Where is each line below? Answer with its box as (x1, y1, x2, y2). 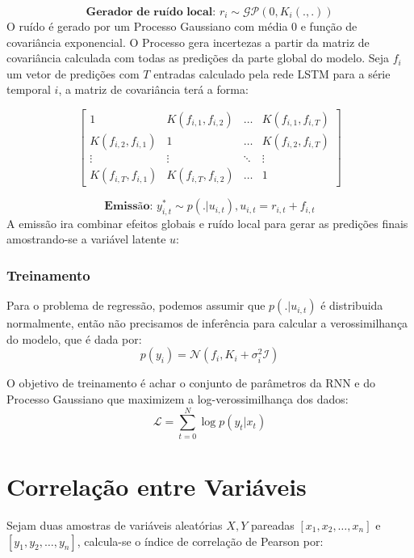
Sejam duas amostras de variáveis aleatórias (6, 516, 223, 533)
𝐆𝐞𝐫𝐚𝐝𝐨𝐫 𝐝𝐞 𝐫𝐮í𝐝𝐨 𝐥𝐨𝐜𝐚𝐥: (86, 6, 216, 18)
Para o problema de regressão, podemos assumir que (6, 297, 266, 314)
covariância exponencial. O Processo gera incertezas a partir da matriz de (6, 33, 370, 50)
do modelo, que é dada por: (6, 330, 142, 347)
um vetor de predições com (6, 65, 140, 82)
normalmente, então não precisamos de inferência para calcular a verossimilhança (6, 315, 408, 332)
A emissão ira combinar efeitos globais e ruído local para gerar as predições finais (6, 214, 408, 231)
